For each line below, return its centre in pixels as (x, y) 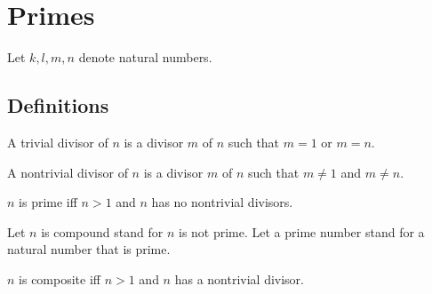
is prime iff (48, 202)
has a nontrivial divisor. (239, 278)
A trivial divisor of (58, 142)
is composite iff (60, 278)
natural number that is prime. (89, 249)
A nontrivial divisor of (68, 172)
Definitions (58, 105)
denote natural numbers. (145, 57)
